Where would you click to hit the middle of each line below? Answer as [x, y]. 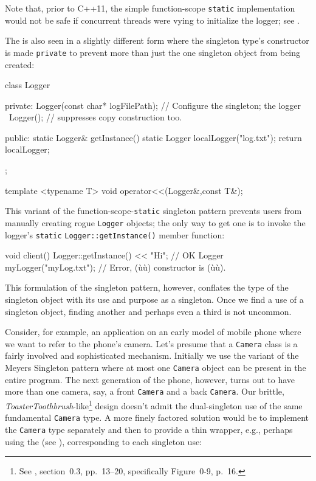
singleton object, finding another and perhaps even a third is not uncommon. [148, 311]
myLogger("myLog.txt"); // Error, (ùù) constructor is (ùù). [115, 267]
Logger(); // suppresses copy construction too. [95, 117]
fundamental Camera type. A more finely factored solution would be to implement [157, 417]
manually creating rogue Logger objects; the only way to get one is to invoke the [155, 222]
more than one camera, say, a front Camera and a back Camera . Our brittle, [145, 391]
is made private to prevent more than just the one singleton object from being [153, 52]
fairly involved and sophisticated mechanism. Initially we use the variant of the [152, 355]
